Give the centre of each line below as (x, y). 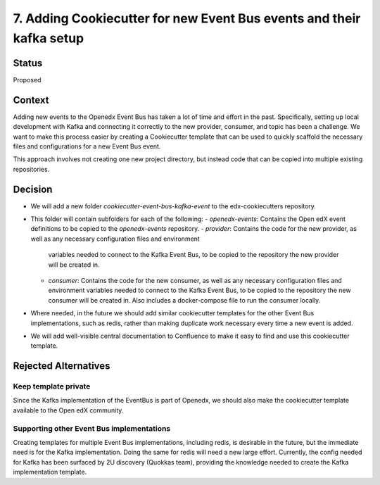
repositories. (31, 169)
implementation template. (50, 472)
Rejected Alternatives (62, 366)
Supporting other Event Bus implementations (92, 428)
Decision (33, 189)
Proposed (27, 80)
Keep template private (52, 386)
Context (31, 100)
